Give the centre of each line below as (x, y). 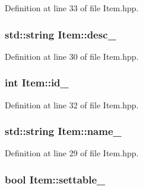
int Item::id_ (37, 83)
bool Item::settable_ (55, 179)
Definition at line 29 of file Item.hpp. (72, 153)
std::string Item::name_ (63, 131)
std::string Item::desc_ (61, 34)
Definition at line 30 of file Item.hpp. (72, 56)
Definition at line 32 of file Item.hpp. (72, 104)
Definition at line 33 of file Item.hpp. (72, 8)
